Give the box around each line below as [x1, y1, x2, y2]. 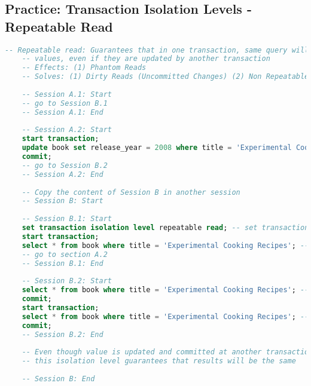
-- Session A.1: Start [22, 90, 112, 99]
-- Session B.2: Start [22, 277, 112, 286]
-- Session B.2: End [22, 330, 103, 339]
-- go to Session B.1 [22, 99, 108, 108]
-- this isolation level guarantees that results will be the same [22, 357, 296, 366]
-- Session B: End [22, 374, 95, 383]
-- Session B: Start [22, 197, 103, 206]
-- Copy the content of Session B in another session [22, 188, 240, 197]
